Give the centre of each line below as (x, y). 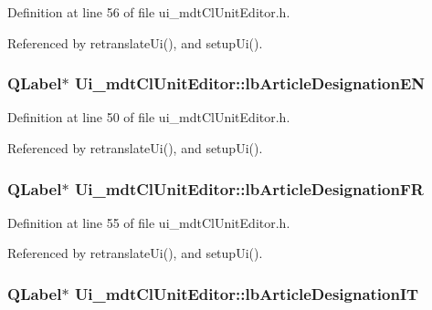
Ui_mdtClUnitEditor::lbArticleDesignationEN (250, 83)
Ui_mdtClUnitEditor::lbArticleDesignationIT (247, 293)
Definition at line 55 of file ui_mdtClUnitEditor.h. (149, 222)
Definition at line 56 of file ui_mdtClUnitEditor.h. (149, 12)
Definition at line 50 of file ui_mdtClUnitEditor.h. (149, 117)
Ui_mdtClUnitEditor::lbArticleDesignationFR (249, 188)
